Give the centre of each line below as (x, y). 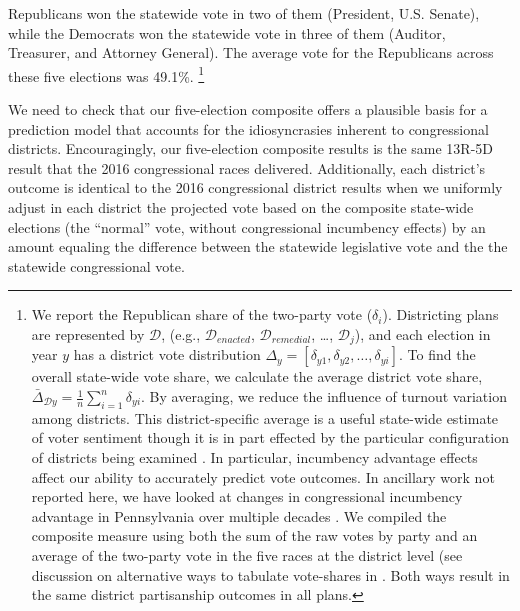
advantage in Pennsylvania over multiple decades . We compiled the (239, 515)
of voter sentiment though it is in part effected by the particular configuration (270, 437)
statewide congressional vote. (96, 265)
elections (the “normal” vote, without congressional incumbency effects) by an (247, 226)
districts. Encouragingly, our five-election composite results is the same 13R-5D (251, 148)
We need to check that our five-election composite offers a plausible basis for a (248, 109)
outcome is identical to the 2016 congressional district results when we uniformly (255, 187)
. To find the (437, 354)
